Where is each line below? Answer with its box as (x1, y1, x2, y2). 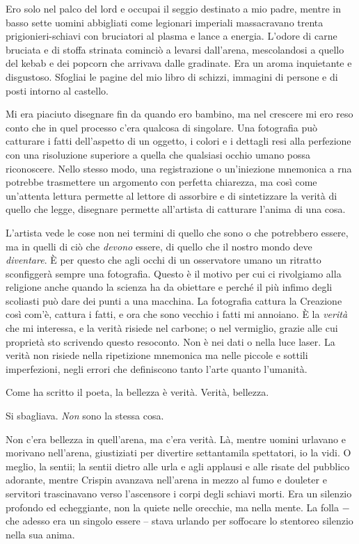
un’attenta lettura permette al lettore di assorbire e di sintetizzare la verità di (6, 188, 337, 202)
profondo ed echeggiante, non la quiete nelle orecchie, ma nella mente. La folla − (6, 499, 350, 514)
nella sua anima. (6, 527, 75, 541)
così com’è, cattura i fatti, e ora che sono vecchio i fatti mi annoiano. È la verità (6, 307, 348, 321)
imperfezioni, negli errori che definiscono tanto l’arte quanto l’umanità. (6, 361, 308, 376)
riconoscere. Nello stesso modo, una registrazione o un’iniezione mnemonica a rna (6, 161, 352, 175)
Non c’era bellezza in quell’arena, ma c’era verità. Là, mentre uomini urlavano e (6, 431, 346, 446)
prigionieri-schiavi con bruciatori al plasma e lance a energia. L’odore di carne (6, 29, 337, 43)
